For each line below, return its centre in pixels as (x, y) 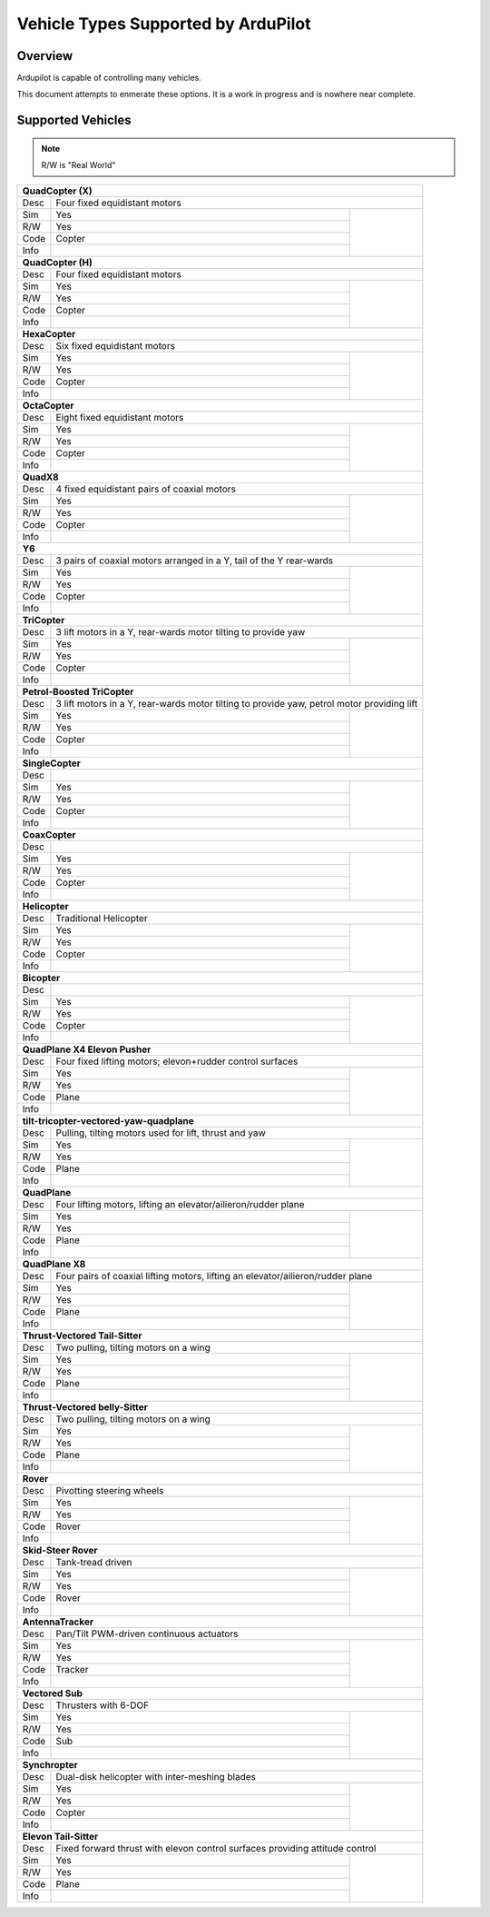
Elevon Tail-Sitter (60, 1836)
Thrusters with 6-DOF (103, 1705)
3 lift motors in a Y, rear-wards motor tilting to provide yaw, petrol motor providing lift (237, 703)
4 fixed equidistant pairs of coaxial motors (146, 489)
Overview (45, 56)
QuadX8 (40, 477)
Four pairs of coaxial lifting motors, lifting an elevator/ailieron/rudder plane (214, 1276)
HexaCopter (49, 333)
